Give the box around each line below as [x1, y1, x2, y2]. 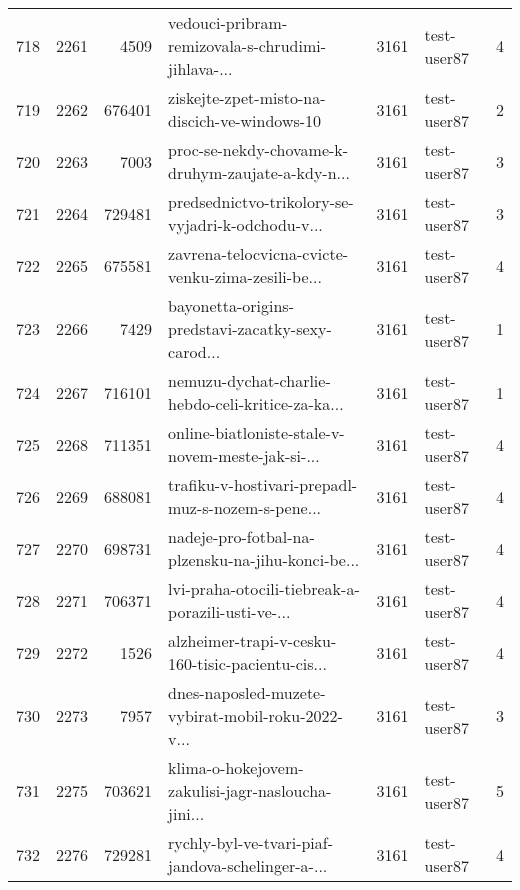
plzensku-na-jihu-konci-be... [168, 548, 360, 571]
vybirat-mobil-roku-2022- [168, 704, 343, 727]
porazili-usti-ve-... [168, 600, 291, 623]
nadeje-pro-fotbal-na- [168, 525, 315, 548]
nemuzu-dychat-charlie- [168, 369, 331, 392]
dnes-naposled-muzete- [168, 681, 326, 704]
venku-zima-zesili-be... [168, 265, 322, 288]
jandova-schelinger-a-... [168, 854, 328, 877]
